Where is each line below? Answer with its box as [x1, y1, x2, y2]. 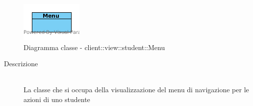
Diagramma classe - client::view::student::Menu [24, 42, 165, 52]
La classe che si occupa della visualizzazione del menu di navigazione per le [24, 84, 249, 95]
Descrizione [4, 58, 38, 69]
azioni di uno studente [24, 94, 90, 104]
